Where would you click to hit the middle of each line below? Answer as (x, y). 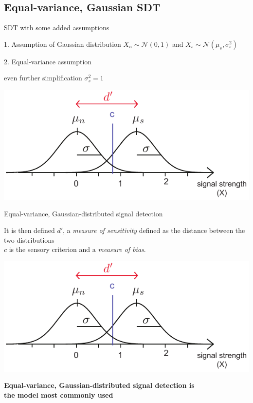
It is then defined (29, 230)
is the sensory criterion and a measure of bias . (77, 249)
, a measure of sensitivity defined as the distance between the (154, 230)
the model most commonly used (59, 394)
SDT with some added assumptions (57, 28)
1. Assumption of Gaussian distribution (63, 44)
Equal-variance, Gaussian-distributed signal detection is (99, 385)
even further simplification (43, 78)
